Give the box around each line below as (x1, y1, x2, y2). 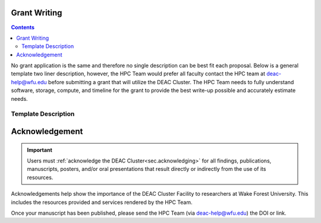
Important (27, 146, 53, 154)
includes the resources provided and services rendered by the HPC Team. (11, 199, 193, 206)
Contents (11, 24, 35, 31)
